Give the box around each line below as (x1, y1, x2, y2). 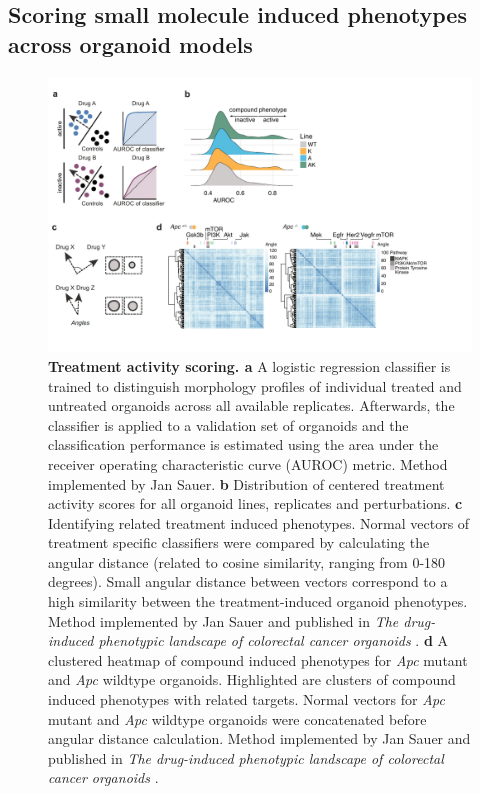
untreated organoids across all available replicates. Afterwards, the (48, 395, 455, 416)
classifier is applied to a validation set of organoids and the (48, 414, 409, 435)
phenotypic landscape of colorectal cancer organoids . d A (98, 630, 449, 651)
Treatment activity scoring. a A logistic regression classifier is (48, 355, 451, 376)
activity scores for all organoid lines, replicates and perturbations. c (48, 493, 463, 514)
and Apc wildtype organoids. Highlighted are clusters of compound (48, 669, 456, 690)
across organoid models (8, 28, 253, 59)
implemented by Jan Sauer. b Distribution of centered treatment (48, 473, 445, 494)
